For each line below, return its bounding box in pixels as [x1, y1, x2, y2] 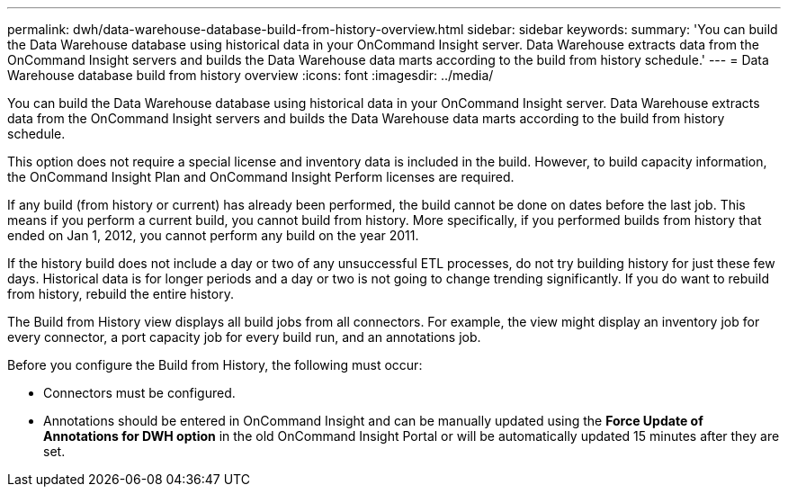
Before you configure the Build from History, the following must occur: [7, 357, 423, 373]
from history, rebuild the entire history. [7, 286, 234, 301]
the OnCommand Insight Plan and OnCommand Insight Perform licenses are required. [7, 169, 515, 184]
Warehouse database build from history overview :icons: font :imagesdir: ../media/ [7, 67, 494, 83]
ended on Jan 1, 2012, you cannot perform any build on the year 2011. [7, 228, 419, 243]
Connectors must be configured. [43, 385, 236, 400]
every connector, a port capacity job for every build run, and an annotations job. [7, 329, 481, 345]
